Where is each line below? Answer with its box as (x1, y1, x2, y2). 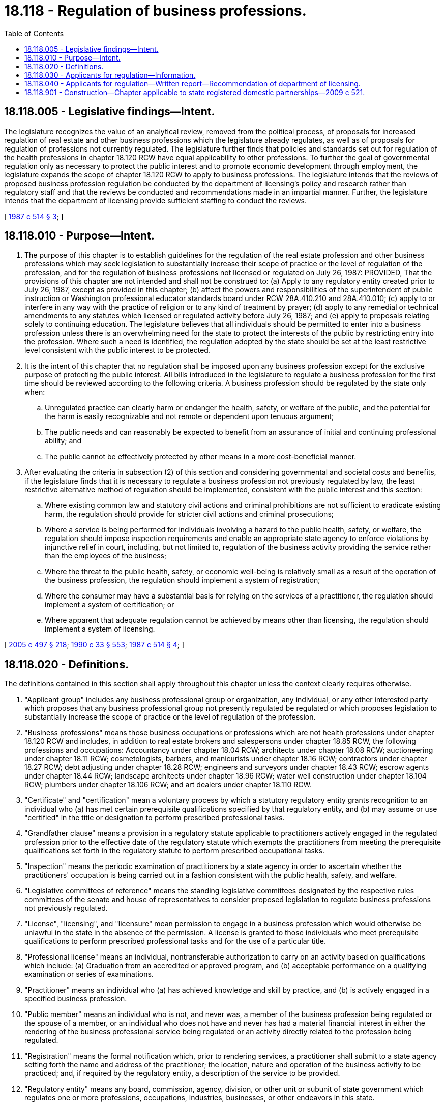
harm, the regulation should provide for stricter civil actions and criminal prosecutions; (45, 510, 334, 519)
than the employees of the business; (45, 551, 167, 560)
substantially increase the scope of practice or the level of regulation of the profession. (24, 712, 316, 722)
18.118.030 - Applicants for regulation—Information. (24, 70, 196, 79)
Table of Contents (4, 28, 64, 38)
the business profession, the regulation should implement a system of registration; (45, 576, 320, 585)
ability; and (45, 436, 82, 445)
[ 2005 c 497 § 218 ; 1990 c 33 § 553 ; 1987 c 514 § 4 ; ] (4, 640, 185, 649)
